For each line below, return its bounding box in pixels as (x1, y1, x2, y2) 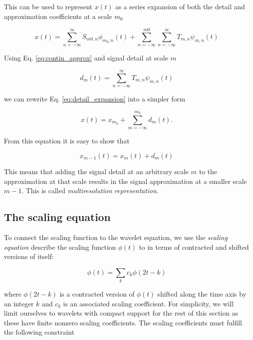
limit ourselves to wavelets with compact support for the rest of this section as (4, 308, 238, 318)
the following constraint (4, 327, 75, 337)
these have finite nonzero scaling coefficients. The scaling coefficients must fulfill (4, 317, 242, 327)
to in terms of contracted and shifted (139, 241, 249, 252)
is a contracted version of (59, 289, 135, 299)
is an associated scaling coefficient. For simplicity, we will (63, 298, 234, 308)
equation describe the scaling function (4, 241, 116, 252)
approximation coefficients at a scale (4, 11, 112, 21)
